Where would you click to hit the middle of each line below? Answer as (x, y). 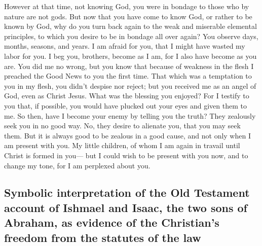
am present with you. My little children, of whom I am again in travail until (122, 145)
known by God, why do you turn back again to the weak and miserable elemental (130, 26)
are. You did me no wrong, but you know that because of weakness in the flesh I (129, 66)
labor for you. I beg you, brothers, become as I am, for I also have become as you (130, 56)
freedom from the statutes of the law (103, 237)
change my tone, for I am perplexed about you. (77, 165)
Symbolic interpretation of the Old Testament (127, 192)
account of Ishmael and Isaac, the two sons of (126, 207)
